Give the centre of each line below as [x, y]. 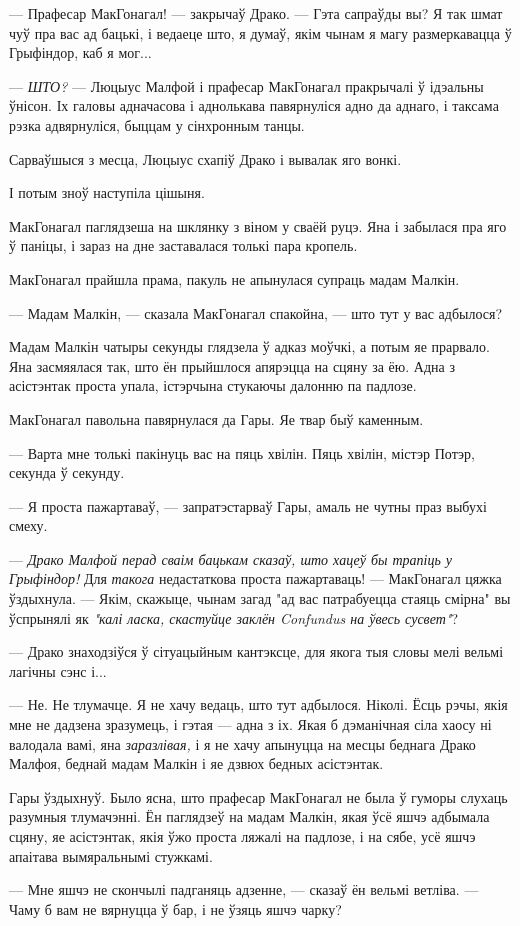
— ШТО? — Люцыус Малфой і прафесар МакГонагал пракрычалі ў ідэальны [246, 85]
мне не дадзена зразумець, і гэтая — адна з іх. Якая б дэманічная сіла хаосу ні [250, 724]
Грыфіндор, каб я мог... [80, 52]
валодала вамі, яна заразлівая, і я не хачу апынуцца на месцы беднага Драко [242, 743]
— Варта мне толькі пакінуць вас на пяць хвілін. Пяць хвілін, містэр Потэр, [242, 452]
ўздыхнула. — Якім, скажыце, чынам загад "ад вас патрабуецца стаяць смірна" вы [260, 598]
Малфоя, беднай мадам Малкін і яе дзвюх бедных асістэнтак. [196, 763]
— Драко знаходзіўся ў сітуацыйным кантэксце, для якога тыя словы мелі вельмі [256, 651]
